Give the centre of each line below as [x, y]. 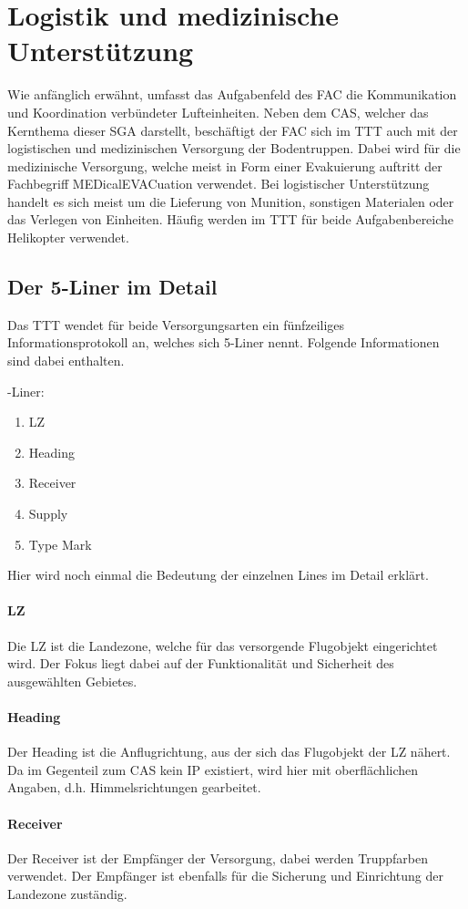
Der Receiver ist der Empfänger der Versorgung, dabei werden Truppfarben [218, 857]
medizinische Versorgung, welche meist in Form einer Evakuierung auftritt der [225, 165]
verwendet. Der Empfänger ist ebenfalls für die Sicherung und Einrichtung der [226, 876]
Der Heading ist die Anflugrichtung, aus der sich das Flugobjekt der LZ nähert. [229, 752]
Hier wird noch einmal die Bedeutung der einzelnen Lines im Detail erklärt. [218, 575]
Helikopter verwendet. [68, 238]
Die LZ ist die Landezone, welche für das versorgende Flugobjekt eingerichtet [223, 645]
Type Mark [60, 544]
